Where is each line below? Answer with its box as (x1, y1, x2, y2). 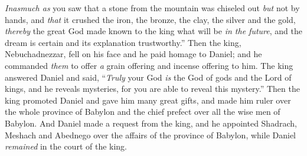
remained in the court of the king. (5, 140, 128, 152)
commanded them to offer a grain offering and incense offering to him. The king (5, 59, 293, 71)
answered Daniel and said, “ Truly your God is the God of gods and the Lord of (5, 71, 292, 83)
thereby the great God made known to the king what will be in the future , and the (5, 25, 302, 37)
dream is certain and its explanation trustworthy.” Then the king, (5, 36, 241, 48)
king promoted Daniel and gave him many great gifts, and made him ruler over (5, 94, 291, 106)
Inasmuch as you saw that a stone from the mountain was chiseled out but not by (5, 2, 300, 14)
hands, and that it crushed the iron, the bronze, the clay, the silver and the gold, (5, 13, 296, 25)
